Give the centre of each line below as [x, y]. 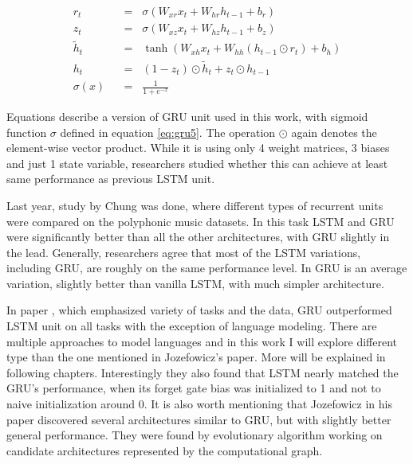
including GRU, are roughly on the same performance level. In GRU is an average [207, 268]
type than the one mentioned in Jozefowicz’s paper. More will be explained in [196, 357]
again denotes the [334, 132]
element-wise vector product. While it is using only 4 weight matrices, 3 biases [198, 148]
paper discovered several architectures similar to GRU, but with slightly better [199, 419]
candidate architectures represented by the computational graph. [165, 450]
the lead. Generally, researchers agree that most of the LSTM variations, [184, 252]
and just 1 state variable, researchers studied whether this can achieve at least [197, 163]
